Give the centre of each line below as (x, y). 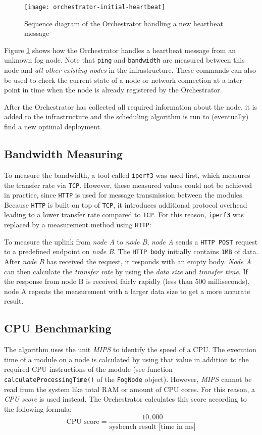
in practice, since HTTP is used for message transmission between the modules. (124, 195)
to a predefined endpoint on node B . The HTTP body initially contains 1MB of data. (131, 251)
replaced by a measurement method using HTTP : (78, 225)
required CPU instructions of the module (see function (88, 369)
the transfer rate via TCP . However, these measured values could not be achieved (128, 185)
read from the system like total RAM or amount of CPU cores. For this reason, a (129, 389)
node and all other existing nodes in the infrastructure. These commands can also (130, 70)
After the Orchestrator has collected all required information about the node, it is (131, 106)
